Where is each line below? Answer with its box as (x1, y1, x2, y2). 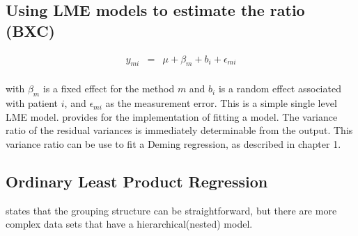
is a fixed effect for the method (42, 81, 175, 96)
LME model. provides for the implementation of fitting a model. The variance (6, 109, 338, 124)
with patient (6, 96, 59, 110)
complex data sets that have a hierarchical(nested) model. (6, 217, 253, 231)
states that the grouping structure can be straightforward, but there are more (6, 203, 337, 217)
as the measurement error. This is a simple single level (105, 96, 337, 110)
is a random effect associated (218, 81, 341, 96)
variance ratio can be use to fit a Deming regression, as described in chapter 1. (6, 137, 341, 151)
